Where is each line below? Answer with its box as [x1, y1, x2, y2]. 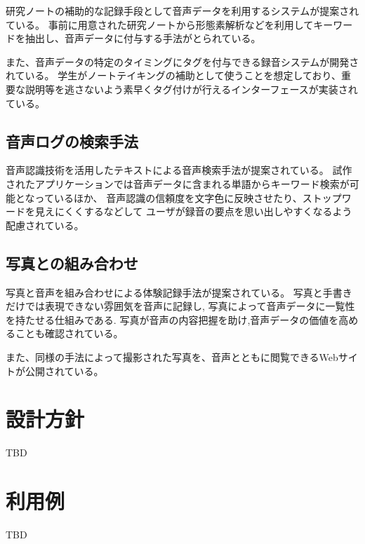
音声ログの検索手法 [6, 130, 138, 151]
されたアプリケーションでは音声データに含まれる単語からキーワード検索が [6, 176, 350, 191]
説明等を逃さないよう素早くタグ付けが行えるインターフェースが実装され [25, 81, 358, 96]
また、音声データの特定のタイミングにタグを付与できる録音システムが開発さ [6, 54, 359, 69]
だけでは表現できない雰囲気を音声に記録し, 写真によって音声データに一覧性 [6, 299, 355, 313]
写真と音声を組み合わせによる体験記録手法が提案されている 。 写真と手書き [6, 285, 352, 299]
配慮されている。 [6, 217, 84, 232]
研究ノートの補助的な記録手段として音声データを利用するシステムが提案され [6, 4, 359, 18]
